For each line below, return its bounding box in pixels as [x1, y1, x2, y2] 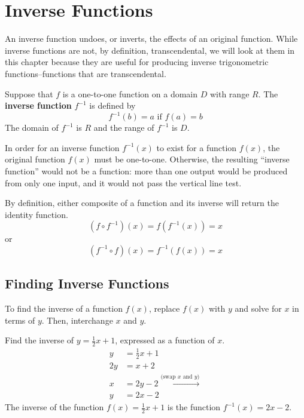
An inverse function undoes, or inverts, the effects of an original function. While [5, 32, 298, 45]
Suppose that [5, 87, 53, 100]
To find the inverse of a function [5, 302, 123, 315]
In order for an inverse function [5, 141, 120, 153]
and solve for [235, 302, 282, 315]
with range [209, 87, 250, 100]
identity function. [5, 208, 68, 220]
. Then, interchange [41, 314, 113, 326]
